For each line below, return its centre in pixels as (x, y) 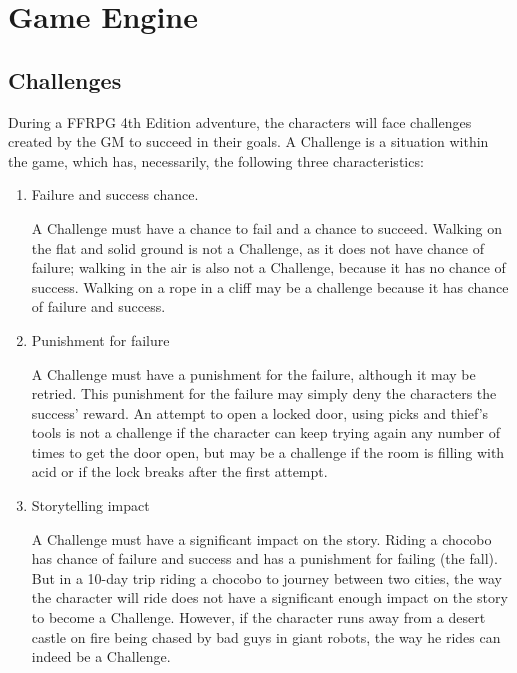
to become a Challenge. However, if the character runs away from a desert (258, 617)
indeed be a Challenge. (101, 656)
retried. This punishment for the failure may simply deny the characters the (264, 393)
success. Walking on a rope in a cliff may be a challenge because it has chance (270, 286)
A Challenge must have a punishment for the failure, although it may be (253, 373)
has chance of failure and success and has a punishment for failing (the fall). (264, 558)
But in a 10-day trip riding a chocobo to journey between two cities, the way (266, 577)
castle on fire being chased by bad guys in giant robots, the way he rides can (266, 636)
